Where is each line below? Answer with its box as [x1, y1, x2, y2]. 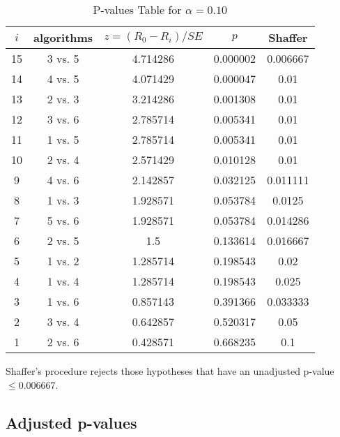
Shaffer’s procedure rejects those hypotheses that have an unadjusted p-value [6, 364, 334, 378]
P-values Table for [93, 1, 182, 17]
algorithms [33, 29, 93, 45]
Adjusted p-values [6, 411, 137, 433]
